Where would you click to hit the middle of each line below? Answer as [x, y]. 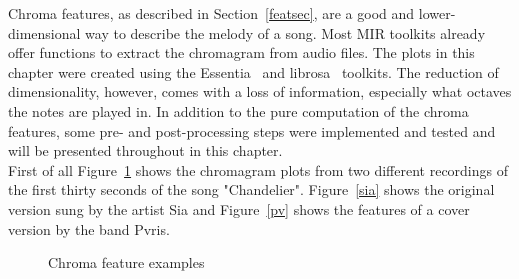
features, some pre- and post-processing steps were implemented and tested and [252, 130]
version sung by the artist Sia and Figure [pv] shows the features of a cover [239, 208]
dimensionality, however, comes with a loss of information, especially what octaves [260, 91]
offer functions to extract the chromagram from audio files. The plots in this [241, 52]
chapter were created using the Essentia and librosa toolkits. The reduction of [253, 71]
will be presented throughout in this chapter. [145, 150]
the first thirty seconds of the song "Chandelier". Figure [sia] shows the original [251, 189]
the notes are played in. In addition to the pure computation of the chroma [238, 110]
